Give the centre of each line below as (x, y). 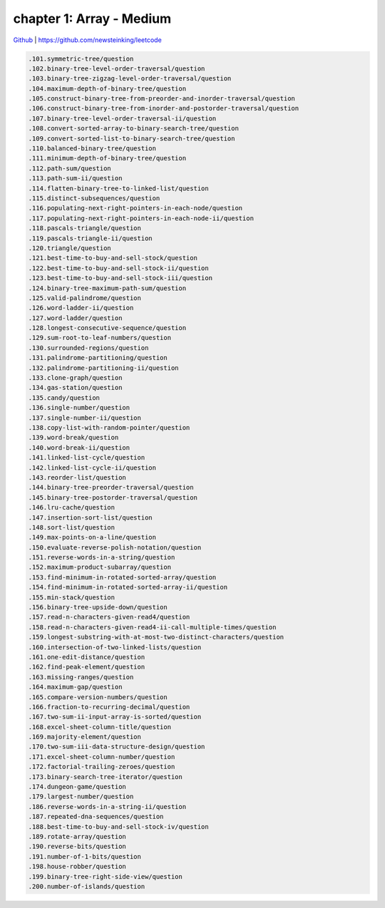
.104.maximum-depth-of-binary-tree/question (107, 88)
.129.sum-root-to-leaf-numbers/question (99, 338)
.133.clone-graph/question (75, 378)
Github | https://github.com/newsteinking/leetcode (87, 40)
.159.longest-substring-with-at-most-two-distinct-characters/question (156, 637)
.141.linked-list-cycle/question (87, 458)
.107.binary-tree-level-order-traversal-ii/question (122, 118)
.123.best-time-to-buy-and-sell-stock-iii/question (120, 278)
